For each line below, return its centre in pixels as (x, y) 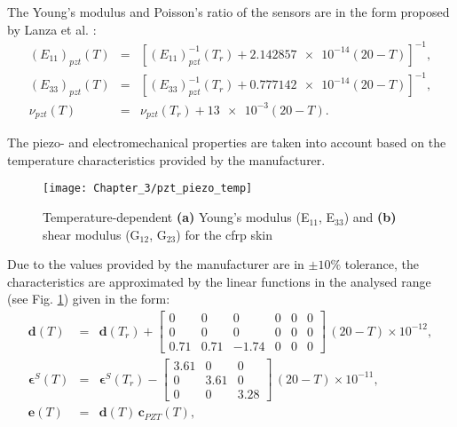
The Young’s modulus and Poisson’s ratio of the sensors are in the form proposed (228, 12)
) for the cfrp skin (224, 234)
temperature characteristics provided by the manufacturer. (166, 159)
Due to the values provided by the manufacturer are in (156, 264)
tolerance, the (382, 264)
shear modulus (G (91, 234)
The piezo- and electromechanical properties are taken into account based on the (227, 142)
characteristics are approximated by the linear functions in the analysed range (219, 281)
